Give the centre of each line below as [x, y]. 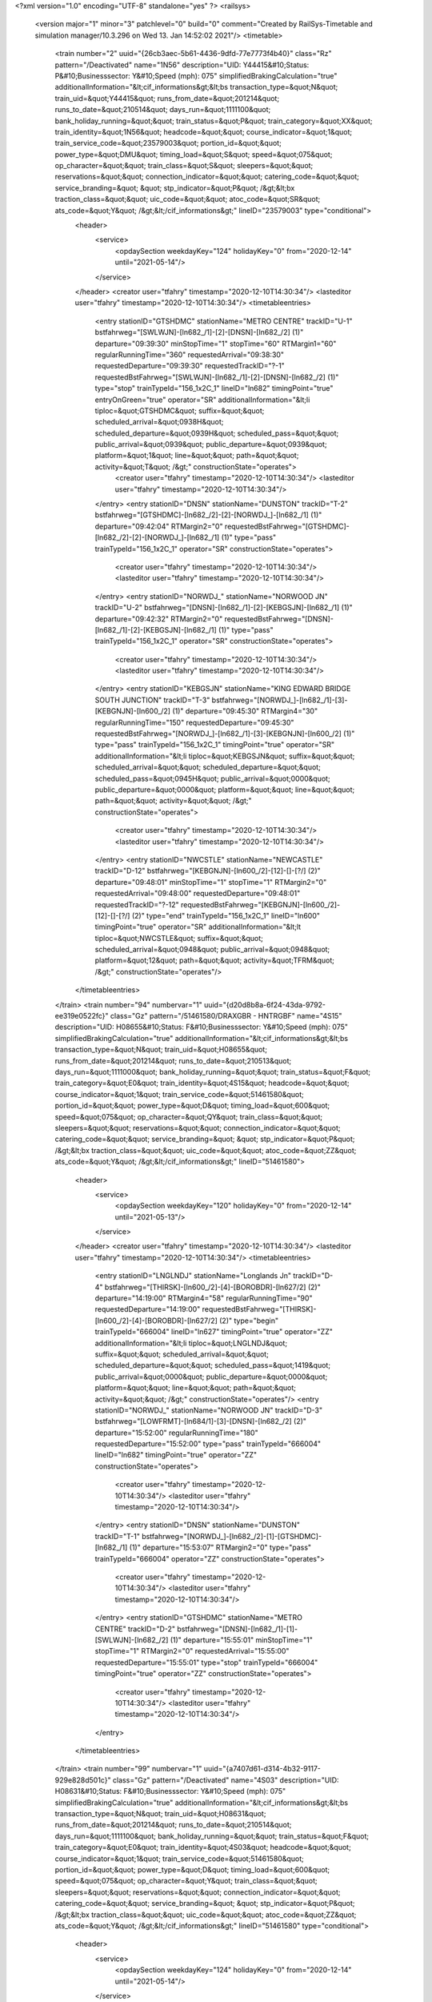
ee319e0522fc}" [82, 1016]
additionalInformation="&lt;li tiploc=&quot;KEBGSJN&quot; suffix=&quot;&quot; [225, 756]
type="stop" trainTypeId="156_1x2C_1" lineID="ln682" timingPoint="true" [214, 388]
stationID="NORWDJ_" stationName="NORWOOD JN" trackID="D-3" [209, 1410]
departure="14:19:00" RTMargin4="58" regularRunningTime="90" [204, 1298]
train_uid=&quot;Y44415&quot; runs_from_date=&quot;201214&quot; [167, 98]
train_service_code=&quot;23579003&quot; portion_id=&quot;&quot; [168, 143]
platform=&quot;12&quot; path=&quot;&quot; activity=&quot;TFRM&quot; [215, 960]
